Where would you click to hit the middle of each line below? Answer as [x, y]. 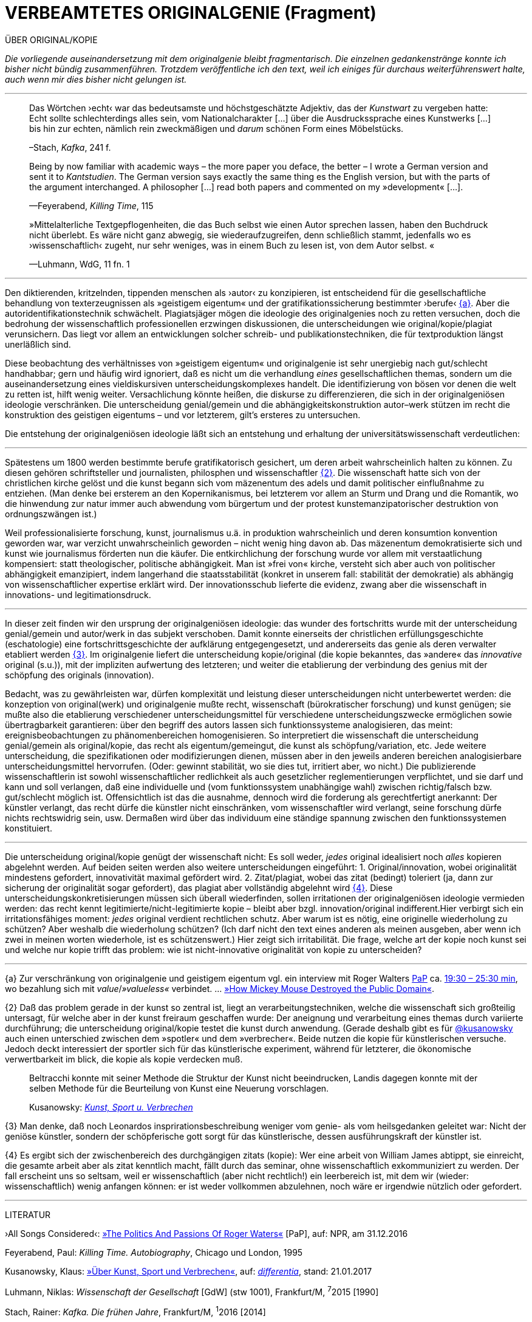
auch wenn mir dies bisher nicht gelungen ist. [96, 79]
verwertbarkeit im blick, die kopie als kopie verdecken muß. [124, 1059]
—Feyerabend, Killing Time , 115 [91, 205]
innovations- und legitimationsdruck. [78, 594]
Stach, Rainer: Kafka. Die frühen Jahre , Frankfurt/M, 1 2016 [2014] [135, 1311]
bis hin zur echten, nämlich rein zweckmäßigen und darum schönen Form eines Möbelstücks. [217, 128]
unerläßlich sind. [38, 344]
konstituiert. [29, 828]
